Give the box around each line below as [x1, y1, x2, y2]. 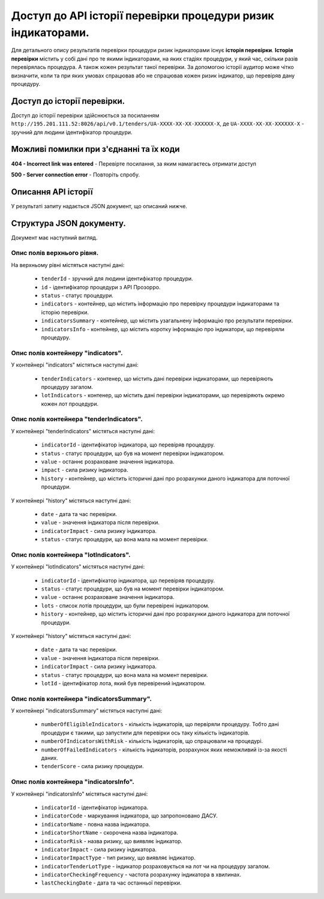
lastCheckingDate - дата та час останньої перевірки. [41, 879, 182, 886]
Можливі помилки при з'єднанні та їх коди [11, 144, 180, 154]
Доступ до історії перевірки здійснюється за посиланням [11, 112, 160, 119]
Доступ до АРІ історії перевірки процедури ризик [11, 9, 274, 22]
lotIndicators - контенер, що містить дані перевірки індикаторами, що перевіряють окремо [41, 392, 285, 399]
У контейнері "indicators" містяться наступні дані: [11, 361, 139, 368]
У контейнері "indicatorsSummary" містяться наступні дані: [11, 707, 163, 714]
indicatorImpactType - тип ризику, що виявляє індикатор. [41, 854, 196, 861]
